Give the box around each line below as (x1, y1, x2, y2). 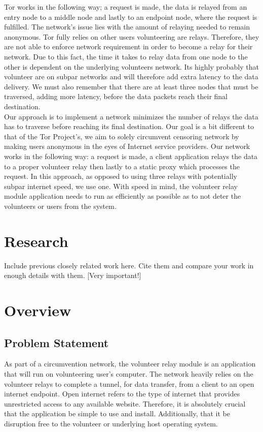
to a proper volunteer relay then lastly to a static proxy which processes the (4, 161, 240, 171)
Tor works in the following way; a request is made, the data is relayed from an (4, 2, 247, 12)
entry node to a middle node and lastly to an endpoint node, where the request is (4, 11, 257, 22)
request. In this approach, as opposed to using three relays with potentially (4, 171, 237, 181)
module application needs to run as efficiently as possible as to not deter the (4, 191, 241, 201)
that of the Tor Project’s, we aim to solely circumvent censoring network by (4, 131, 239, 141)
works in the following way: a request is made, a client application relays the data (4, 150, 258, 161)
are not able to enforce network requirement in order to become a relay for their (4, 41, 253, 52)
